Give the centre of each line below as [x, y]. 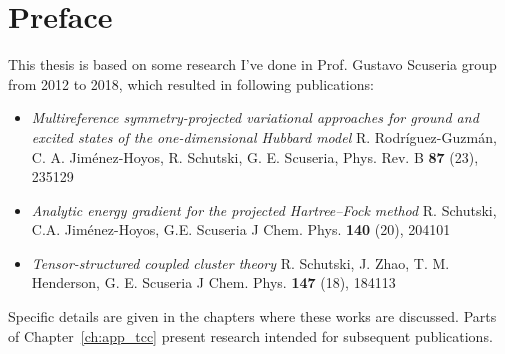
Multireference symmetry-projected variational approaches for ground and [255, 117]
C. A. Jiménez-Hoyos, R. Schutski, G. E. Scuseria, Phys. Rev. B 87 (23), [255, 156]
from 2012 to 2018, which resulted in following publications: [191, 83]
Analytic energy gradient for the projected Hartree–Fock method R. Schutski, [264, 209]
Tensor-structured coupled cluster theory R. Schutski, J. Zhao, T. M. [240, 262]
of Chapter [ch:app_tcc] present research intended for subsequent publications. [250, 335]
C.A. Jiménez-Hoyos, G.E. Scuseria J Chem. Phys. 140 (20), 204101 [241, 229]
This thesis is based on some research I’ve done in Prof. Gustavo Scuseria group [252, 64]
